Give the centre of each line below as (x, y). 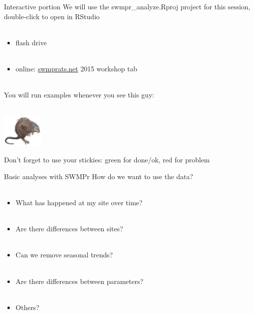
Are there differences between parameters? (79, 281)
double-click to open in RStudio (52, 16)
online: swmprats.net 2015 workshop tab (76, 68)
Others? (27, 307)
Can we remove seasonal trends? (64, 255)
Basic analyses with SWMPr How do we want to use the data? (99, 176)
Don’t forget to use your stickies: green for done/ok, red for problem (107, 160)
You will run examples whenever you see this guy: (79, 95)
